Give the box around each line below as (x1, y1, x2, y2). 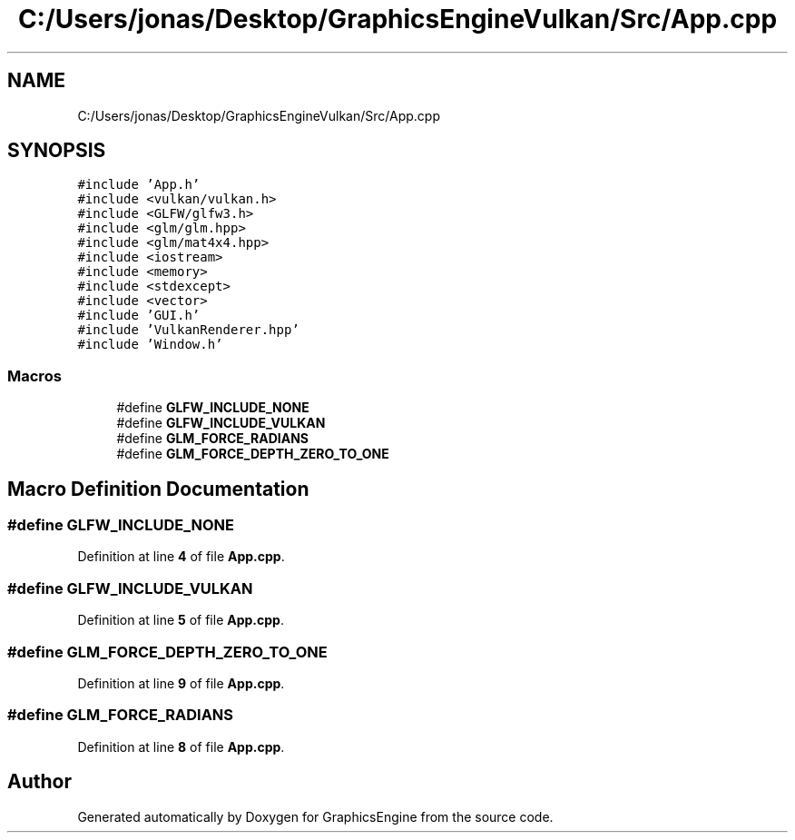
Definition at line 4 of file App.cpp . (77, 548, 285, 565)
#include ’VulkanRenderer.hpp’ (77, 322, 299, 338)
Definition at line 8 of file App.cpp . (77, 738, 285, 755)
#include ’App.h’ (77, 177, 201, 193)
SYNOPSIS (7, 139, 106, 163)
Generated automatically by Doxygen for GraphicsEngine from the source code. (77, 808, 554, 825)
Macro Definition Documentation (7, 477, 309, 500)
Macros (7, 366, 62, 385)
